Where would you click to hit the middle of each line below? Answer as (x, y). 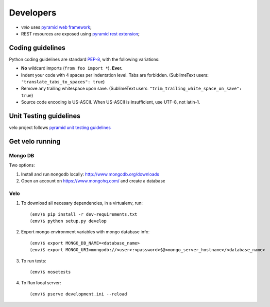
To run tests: (34, 261)
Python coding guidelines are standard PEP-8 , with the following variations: (84, 59)
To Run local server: (41, 283)
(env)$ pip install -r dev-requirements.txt (84, 214)
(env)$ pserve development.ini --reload (78, 294)
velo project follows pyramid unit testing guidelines (60, 128)
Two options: (22, 165)
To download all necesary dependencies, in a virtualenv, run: (82, 203)
